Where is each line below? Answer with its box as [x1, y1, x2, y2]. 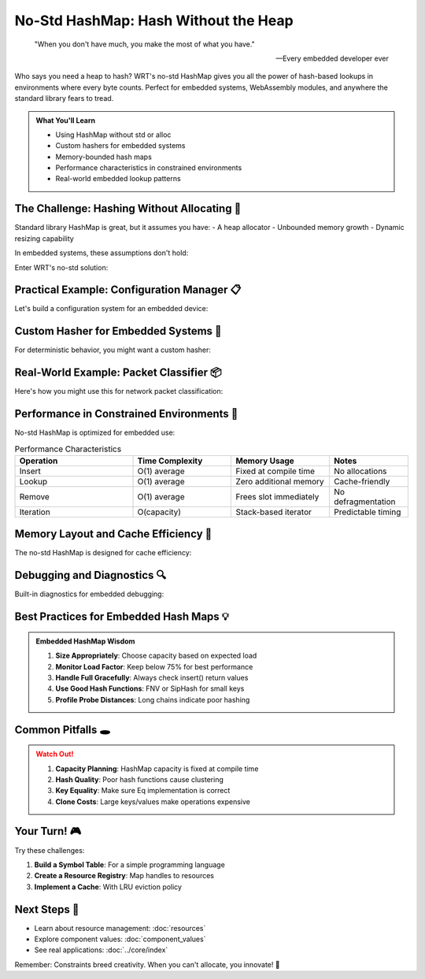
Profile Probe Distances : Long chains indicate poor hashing [55, 695, 250, 704]
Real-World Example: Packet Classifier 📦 [14, 366, 222, 380]
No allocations [333, 465, 387, 477]
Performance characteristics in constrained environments [55, 163, 242, 172]
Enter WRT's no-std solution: [14, 262, 109, 272]
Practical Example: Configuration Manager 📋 [14, 284, 242, 297]
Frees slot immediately [235, 491, 320, 502]
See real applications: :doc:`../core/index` [34, 945, 168, 955]
